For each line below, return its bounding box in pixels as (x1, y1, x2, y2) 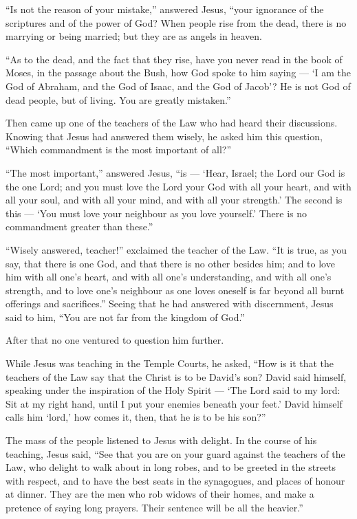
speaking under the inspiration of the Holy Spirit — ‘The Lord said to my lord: (6, 383, 340, 397)
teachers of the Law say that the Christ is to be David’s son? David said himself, (6, 369, 347, 384)
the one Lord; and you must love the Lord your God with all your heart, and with (6, 179, 351, 193)
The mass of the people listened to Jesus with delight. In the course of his (6, 433, 317, 448)
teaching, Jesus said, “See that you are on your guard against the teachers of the (6, 446, 345, 461)
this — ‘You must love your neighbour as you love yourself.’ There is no (6, 206, 307, 220)
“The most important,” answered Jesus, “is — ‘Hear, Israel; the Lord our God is (6, 165, 345, 179)
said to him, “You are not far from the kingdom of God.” (6, 309, 245, 324)
